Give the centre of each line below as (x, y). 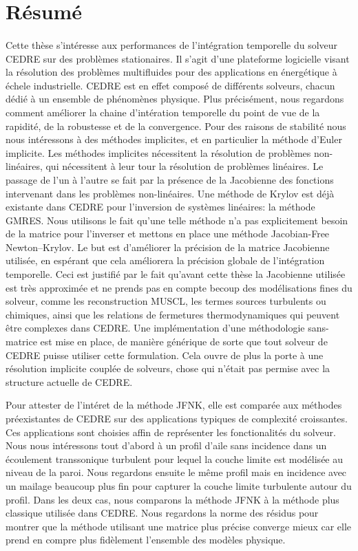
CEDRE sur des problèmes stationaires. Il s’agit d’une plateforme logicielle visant (178, 58)
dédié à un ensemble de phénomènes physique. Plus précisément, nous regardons (175, 99)
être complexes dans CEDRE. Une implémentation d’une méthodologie (155, 328)
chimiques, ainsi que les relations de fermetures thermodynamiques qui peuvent (173, 314)
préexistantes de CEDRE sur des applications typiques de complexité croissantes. (177, 418)
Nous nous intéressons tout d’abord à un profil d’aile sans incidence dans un (166, 445)
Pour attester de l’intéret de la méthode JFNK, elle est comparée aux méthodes (174, 405)
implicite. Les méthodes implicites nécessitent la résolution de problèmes (158, 152)
